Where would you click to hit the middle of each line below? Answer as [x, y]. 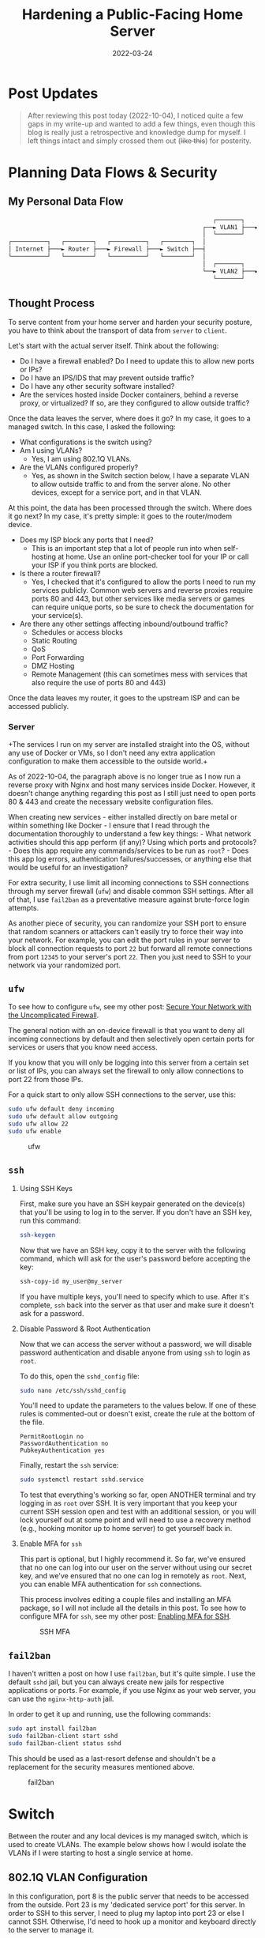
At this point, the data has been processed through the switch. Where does [130, 508]
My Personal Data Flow [66, 202]
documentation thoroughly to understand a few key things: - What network [130, 833]
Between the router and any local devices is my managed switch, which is [128, 1836]
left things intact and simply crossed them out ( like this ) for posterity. [139, 141]
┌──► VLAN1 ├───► [231, 227]
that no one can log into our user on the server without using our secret [136, 1567]
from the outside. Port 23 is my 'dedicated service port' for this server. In [127, 1905]
